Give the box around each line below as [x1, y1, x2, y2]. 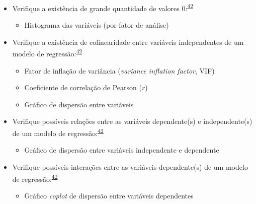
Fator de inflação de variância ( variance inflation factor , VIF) [24, 65, 215, 76]
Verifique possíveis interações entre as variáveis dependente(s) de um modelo [12, 161, 248, 172]
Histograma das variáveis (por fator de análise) [24, 20, 169, 30]
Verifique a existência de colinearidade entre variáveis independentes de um [12, 36, 244, 47]
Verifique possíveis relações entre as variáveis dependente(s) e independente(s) [12, 116, 252, 126]
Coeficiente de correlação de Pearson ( [24, 82, 142, 93]
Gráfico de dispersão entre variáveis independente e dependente [24, 145, 219, 155]
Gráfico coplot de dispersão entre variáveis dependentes [24, 190, 194, 200]
